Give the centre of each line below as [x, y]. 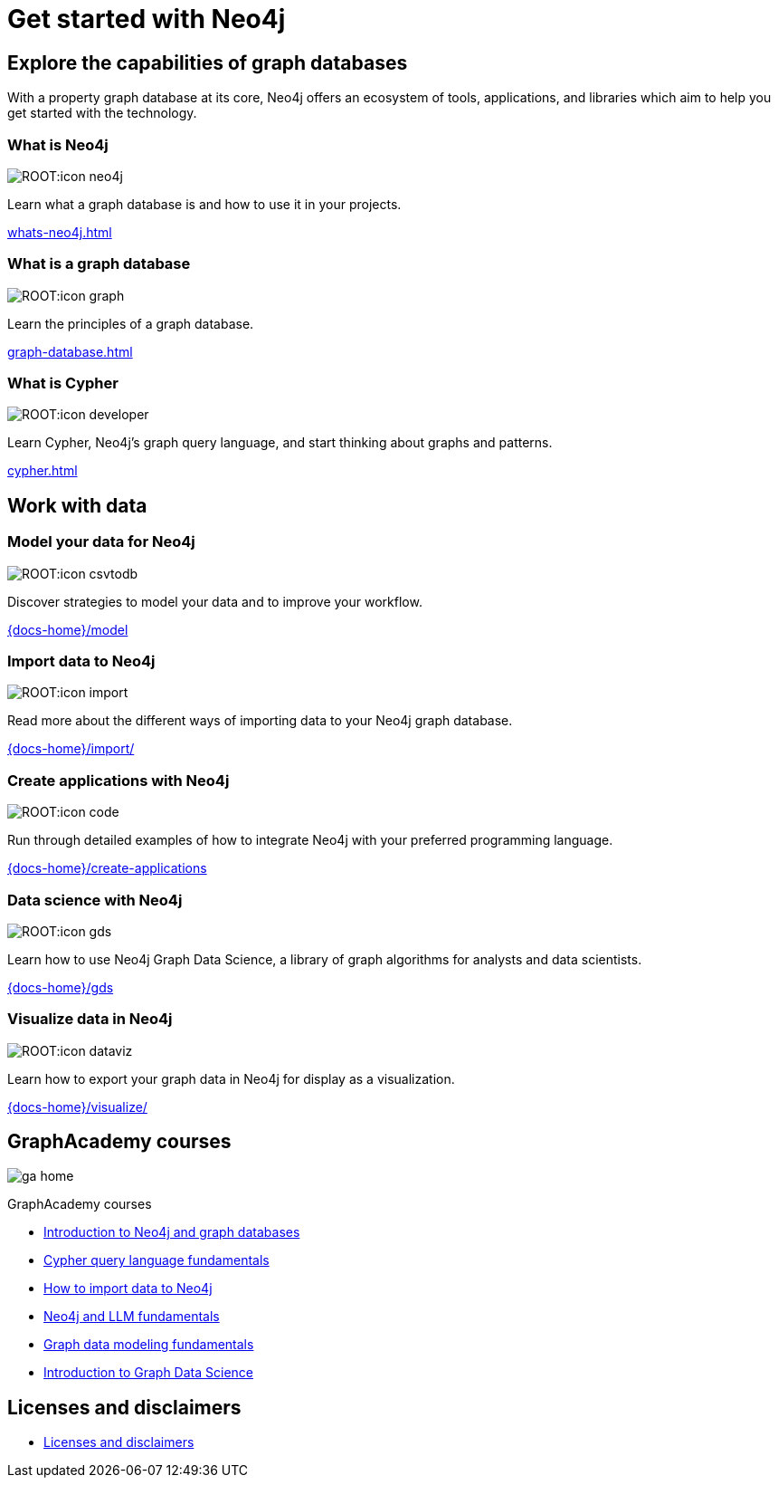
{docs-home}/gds [61, 987]
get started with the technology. [102, 113]
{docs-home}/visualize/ [77, 1107]
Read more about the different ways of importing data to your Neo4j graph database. [260, 721]
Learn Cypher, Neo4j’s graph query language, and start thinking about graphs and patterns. [280, 443]
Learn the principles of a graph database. [131, 323]
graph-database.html [70, 351]
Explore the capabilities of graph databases [208, 62]
